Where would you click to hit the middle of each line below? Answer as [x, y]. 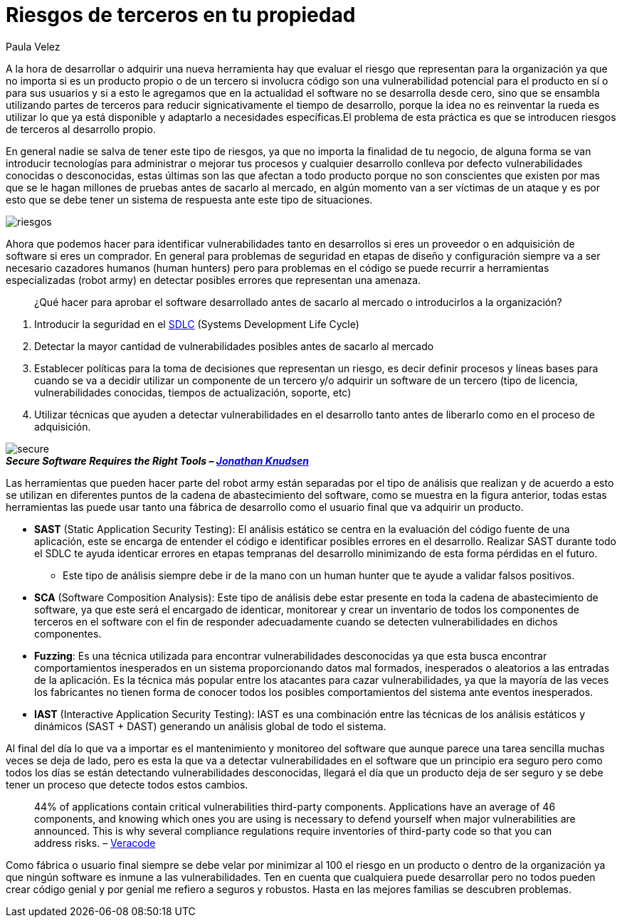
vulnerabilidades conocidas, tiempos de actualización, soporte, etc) [193, 392]
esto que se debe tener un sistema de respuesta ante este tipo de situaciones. [189, 199]
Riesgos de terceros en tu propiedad [181, 15]
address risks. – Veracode [95, 843]
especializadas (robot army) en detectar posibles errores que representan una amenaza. [214, 280]
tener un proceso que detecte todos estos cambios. [127, 784]
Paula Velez [33, 46]
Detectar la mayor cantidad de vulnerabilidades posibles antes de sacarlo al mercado [234, 346]
